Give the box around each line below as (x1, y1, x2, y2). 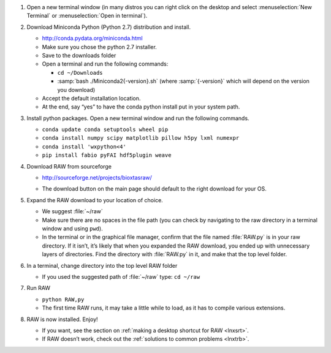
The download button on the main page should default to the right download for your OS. (42, 185, 267, 192)
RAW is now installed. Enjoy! (26, 316, 98, 323)
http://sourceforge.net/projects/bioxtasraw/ (42, 174, 153, 181)
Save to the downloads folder (42, 51, 116, 59)
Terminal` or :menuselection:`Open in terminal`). (26, 12, 148, 20)
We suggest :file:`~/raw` (42, 208, 104, 215)
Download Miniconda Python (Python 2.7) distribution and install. (26, 23, 191, 31)
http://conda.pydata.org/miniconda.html (42, 34, 143, 42)
